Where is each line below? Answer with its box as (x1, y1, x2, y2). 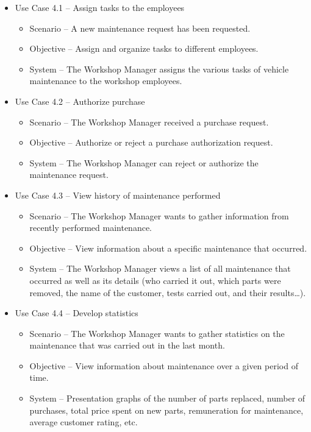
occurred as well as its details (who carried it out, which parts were (29, 274, 281, 286)
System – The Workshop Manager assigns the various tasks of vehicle (29, 62, 289, 75)
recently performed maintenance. (29, 221, 152, 234)
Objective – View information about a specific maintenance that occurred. (29, 241, 307, 254)
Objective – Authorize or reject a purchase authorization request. (29, 136, 273, 149)
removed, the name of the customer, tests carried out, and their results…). (29, 286, 306, 299)
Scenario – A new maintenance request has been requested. (29, 21, 251, 34)
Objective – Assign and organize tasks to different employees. (29, 42, 259, 55)
